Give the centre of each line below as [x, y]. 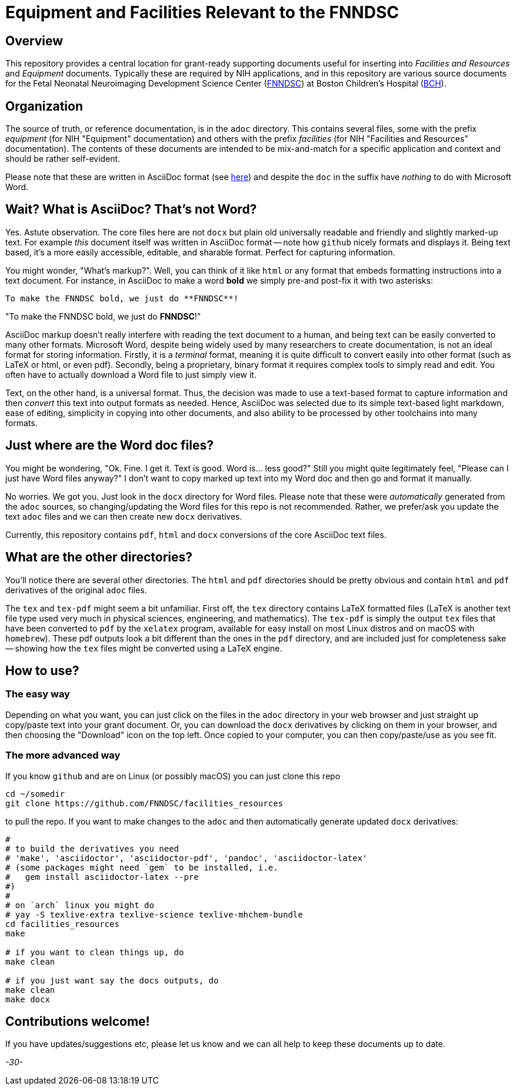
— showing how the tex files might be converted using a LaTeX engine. [144, 648]
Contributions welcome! [78, 1021]
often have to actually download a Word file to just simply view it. [131, 374]
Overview [34, 41]
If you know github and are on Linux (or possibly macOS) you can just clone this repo [173, 776]
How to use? [42, 670]
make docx [28, 999]
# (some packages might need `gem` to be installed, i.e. [142, 867]
